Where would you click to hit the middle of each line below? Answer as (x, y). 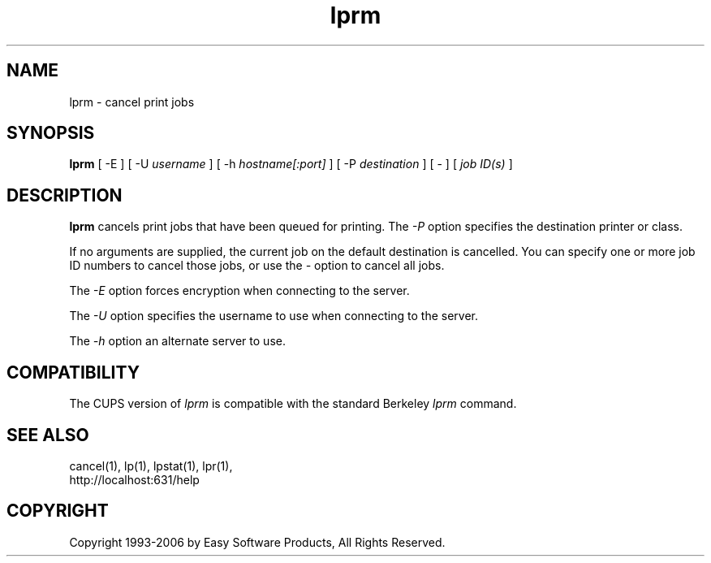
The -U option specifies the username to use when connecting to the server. (274, 316)
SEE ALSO (48, 435)
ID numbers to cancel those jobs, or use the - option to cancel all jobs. (257, 266)
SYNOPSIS (51, 133)
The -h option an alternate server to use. (177, 341)
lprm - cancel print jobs (132, 102)
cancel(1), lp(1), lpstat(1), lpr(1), (151, 466)
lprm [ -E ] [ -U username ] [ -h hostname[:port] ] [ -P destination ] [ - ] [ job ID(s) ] (291, 164)
